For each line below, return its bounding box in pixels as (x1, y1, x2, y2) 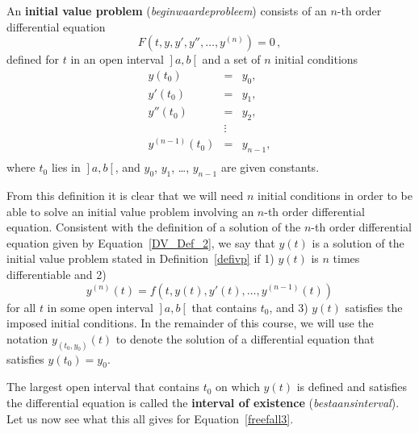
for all (6, 298, 36, 315)
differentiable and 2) (6, 265, 107, 282)
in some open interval (47, 298, 153, 315)
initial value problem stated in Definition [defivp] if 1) (6, 250, 274, 267)
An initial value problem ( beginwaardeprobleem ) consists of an (6, 2, 327, 19)
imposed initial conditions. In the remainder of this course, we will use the (6, 314, 374, 331)
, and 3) (269, 298, 308, 315)
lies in (51, 159, 81, 176)
